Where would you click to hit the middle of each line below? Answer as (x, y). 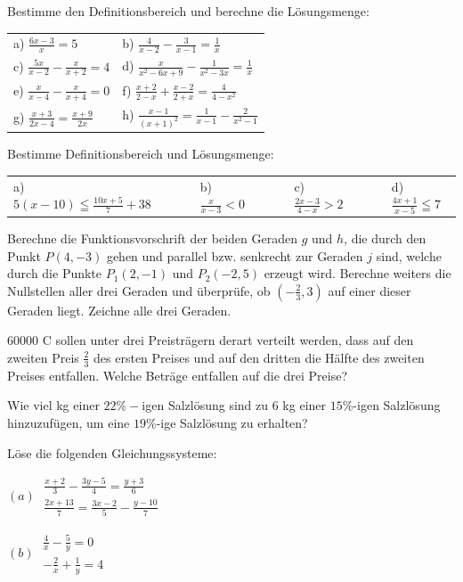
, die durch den (385, 238)
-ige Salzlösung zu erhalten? (232, 422)
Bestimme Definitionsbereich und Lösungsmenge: (141, 154)
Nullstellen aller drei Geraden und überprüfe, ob (139, 290)
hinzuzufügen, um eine (69, 422)
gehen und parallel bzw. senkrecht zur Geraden (235, 255)
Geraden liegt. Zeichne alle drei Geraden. (119, 310)
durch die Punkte (55, 273)
